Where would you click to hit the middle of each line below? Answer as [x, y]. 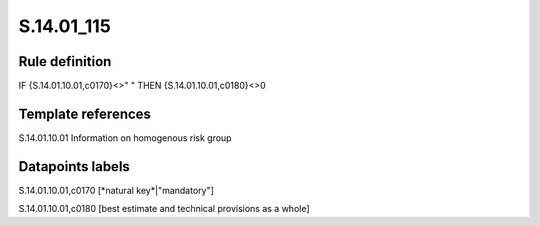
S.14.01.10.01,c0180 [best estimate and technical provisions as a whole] [164, 209]
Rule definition [65, 61]
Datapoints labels [74, 166]
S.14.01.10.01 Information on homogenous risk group [125, 137]
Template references [85, 113]
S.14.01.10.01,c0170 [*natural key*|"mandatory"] [116, 190]
